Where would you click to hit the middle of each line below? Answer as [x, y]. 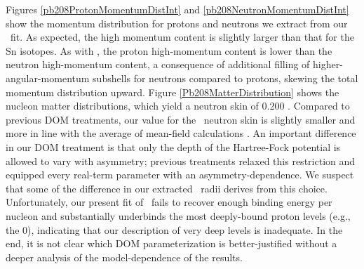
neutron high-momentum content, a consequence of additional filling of [158, 64]
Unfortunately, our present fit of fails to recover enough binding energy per [169, 202]
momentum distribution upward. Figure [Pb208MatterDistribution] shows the [173, 92]
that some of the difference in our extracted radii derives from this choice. [167, 188]
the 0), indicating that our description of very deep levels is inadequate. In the [174, 229]
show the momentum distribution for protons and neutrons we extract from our [177, 23]
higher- [328, 64]
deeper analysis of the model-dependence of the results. [124, 257]
